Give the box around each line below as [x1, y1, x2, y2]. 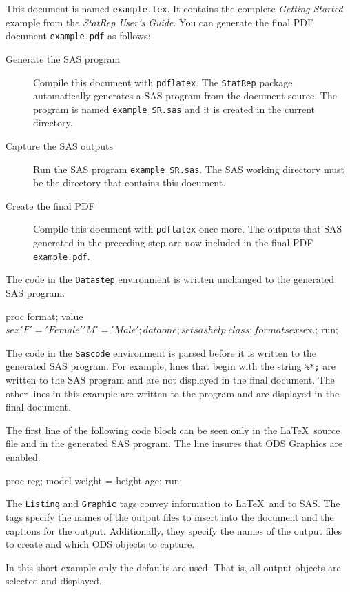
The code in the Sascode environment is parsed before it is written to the [6, 345, 317, 359]
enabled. [6, 450, 41, 464]
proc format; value [6, 308, 83, 323]
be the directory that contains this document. [33, 175, 226, 190]
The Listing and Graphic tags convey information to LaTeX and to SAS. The [6, 496, 340, 511]
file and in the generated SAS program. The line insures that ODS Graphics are [6, 436, 343, 451]
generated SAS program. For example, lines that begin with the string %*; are [6, 359, 336, 373]
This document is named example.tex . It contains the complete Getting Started [6, 1, 343, 15]
